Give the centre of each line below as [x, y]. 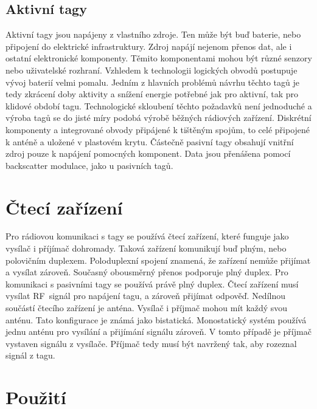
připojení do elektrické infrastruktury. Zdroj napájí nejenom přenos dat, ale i [149, 46]
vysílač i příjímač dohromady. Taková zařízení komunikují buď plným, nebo [146, 248]
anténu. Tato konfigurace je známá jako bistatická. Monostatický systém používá [156, 319]
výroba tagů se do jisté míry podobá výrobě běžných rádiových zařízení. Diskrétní [158, 118]
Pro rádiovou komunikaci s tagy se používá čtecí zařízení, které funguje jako [147, 236]
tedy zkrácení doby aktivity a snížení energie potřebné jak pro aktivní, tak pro [152, 94]
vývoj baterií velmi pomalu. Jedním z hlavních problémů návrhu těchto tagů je [152, 82]
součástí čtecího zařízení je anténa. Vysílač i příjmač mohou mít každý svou [147, 308]
